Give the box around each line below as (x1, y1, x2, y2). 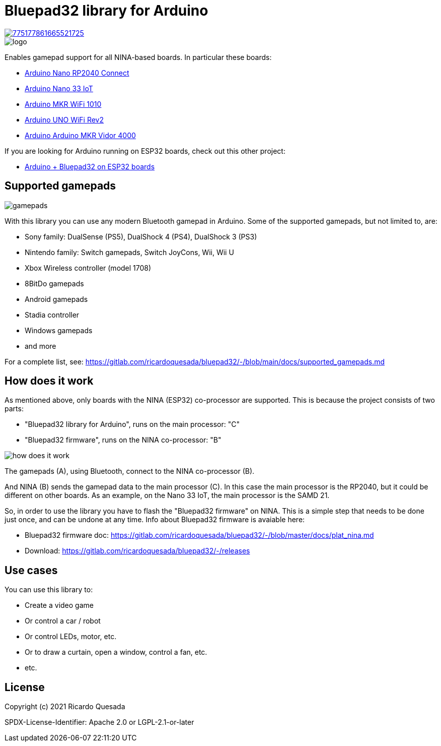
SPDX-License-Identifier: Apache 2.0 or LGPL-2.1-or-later (5, 718, 194, 727)
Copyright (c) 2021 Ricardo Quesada (5, 702, 125, 711)
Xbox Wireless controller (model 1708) (25, 263, 152, 272)
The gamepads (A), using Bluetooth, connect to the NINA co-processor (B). (5, 467, 255, 476)
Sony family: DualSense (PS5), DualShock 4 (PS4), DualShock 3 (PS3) (25, 232, 257, 241)
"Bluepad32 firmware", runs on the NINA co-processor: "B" (25, 436, 222, 445)
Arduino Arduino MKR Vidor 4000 (25, 131, 136, 140)
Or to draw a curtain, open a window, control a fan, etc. (25, 648, 207, 657)
